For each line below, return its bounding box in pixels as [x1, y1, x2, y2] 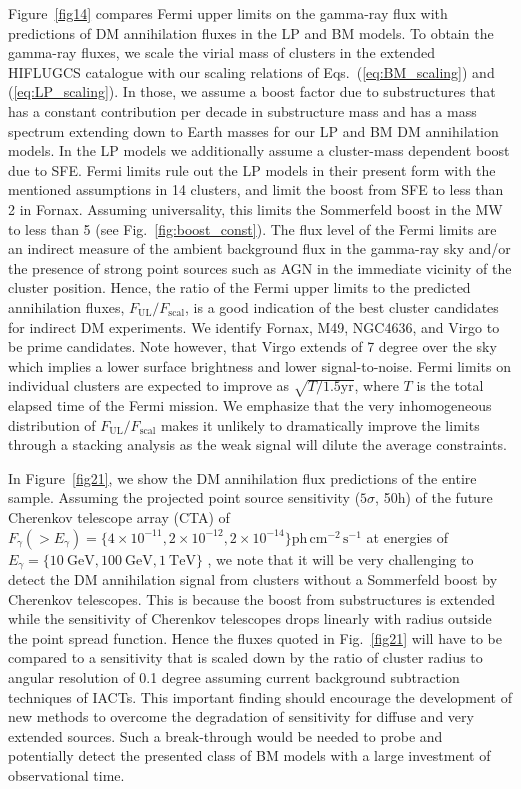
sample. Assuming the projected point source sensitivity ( [8, 487, 361, 508]
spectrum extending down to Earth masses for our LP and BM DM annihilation [8, 120, 499, 141]
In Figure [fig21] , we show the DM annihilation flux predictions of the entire [8, 467, 477, 488]
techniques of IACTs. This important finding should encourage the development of [8, 686, 513, 707]
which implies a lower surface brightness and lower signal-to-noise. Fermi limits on [8, 355, 511, 376]
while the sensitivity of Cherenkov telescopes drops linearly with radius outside [8, 608, 492, 629]
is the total [416, 375, 484, 396]
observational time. [8, 765, 125, 785]
